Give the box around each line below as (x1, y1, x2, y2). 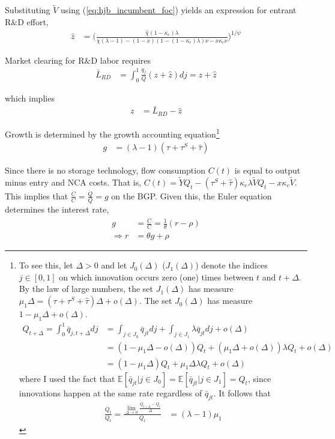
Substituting (5, 4, 50, 16)
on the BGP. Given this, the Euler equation (111, 189, 272, 202)
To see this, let (19, 259, 73, 271)
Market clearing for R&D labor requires (5, 53, 151, 66)
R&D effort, (5, 15, 49, 28)
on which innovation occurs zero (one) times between (59, 270, 254, 283)
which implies (5, 91, 55, 104)
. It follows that (213, 386, 271, 399)
